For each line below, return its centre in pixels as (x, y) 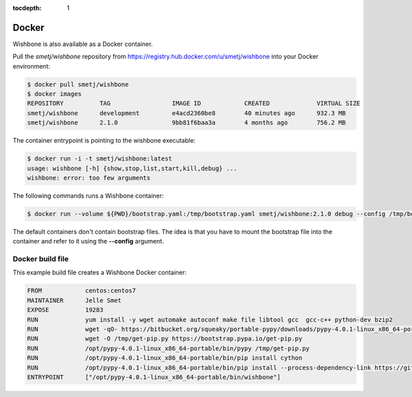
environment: (32, 66)
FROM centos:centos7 (82, 291)
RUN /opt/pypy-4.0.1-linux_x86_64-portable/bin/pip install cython (165, 358)
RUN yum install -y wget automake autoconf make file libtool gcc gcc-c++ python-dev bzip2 (210, 320)
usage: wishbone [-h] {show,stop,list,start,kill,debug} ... (132, 168)
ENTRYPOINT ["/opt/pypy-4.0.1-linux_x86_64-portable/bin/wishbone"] (154, 377)
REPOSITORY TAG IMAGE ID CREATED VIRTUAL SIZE (194, 104)
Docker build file (41, 259)
